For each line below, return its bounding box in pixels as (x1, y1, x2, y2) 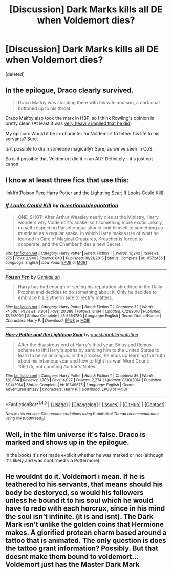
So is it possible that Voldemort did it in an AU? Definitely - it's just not (5, 155, 153, 162)
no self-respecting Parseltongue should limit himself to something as (17, 224, 163, 231)
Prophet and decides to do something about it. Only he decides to (17, 289, 157, 295)
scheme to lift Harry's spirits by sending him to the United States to (17, 347, 160, 353)
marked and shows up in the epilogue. (5, 438, 130, 447)
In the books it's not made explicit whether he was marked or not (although (5, 452, 164, 458)
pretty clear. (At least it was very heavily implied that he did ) (5, 120, 132, 126)
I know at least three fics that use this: (5, 176, 130, 185)
